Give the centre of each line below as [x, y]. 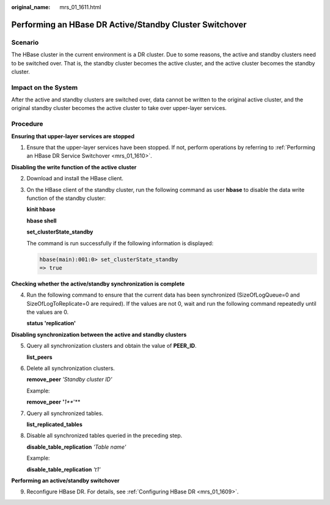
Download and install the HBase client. [75, 179]
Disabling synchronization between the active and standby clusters [99, 334]
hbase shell [42, 221]
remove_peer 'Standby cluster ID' [69, 380]
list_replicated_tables [54, 424]
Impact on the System [45, 87]
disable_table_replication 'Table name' [76, 447]
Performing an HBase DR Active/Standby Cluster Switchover [129, 24]
